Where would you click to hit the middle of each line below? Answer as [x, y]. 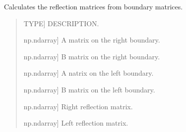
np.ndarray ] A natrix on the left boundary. [89, 73]
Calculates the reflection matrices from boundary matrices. [93, 6]
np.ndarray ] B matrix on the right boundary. [92, 56]
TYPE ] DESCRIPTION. [61, 23]
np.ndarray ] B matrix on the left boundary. [89, 89]
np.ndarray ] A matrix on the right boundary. [92, 40]
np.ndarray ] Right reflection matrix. [78, 106]
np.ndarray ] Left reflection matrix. [76, 123]
